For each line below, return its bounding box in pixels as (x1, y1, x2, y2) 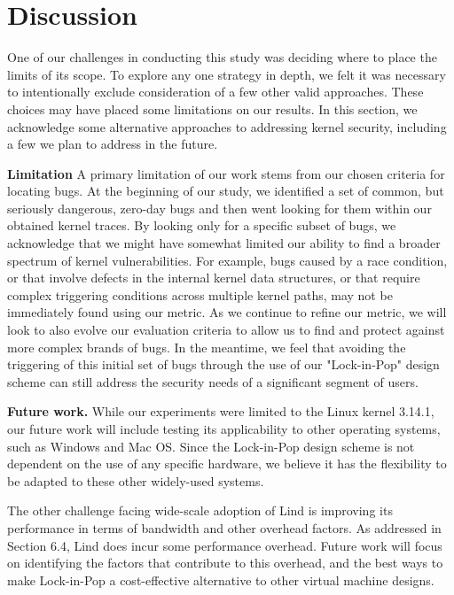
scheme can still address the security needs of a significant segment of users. (7, 372, 419, 390)
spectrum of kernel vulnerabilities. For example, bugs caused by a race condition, (7, 251, 448, 269)
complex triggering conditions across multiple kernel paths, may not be (7, 285, 393, 304)
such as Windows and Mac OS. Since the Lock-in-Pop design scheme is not (7, 437, 415, 455)
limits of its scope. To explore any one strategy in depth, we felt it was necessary (7, 65, 446, 83)
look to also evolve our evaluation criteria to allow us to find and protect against (7, 321, 445, 339)
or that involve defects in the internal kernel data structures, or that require (7, 268, 420, 287)
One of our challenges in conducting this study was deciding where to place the (7, 48, 437, 66)
